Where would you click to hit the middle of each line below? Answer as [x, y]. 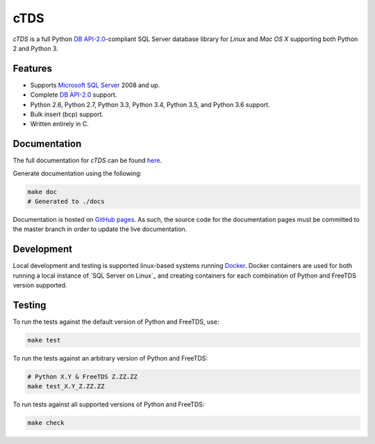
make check [46, 423]
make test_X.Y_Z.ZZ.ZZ [66, 387]
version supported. [40, 285]
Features [32, 69]
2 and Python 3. [35, 48]
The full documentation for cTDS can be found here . [87, 161]
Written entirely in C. [60, 124]
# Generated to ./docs [66, 201]
